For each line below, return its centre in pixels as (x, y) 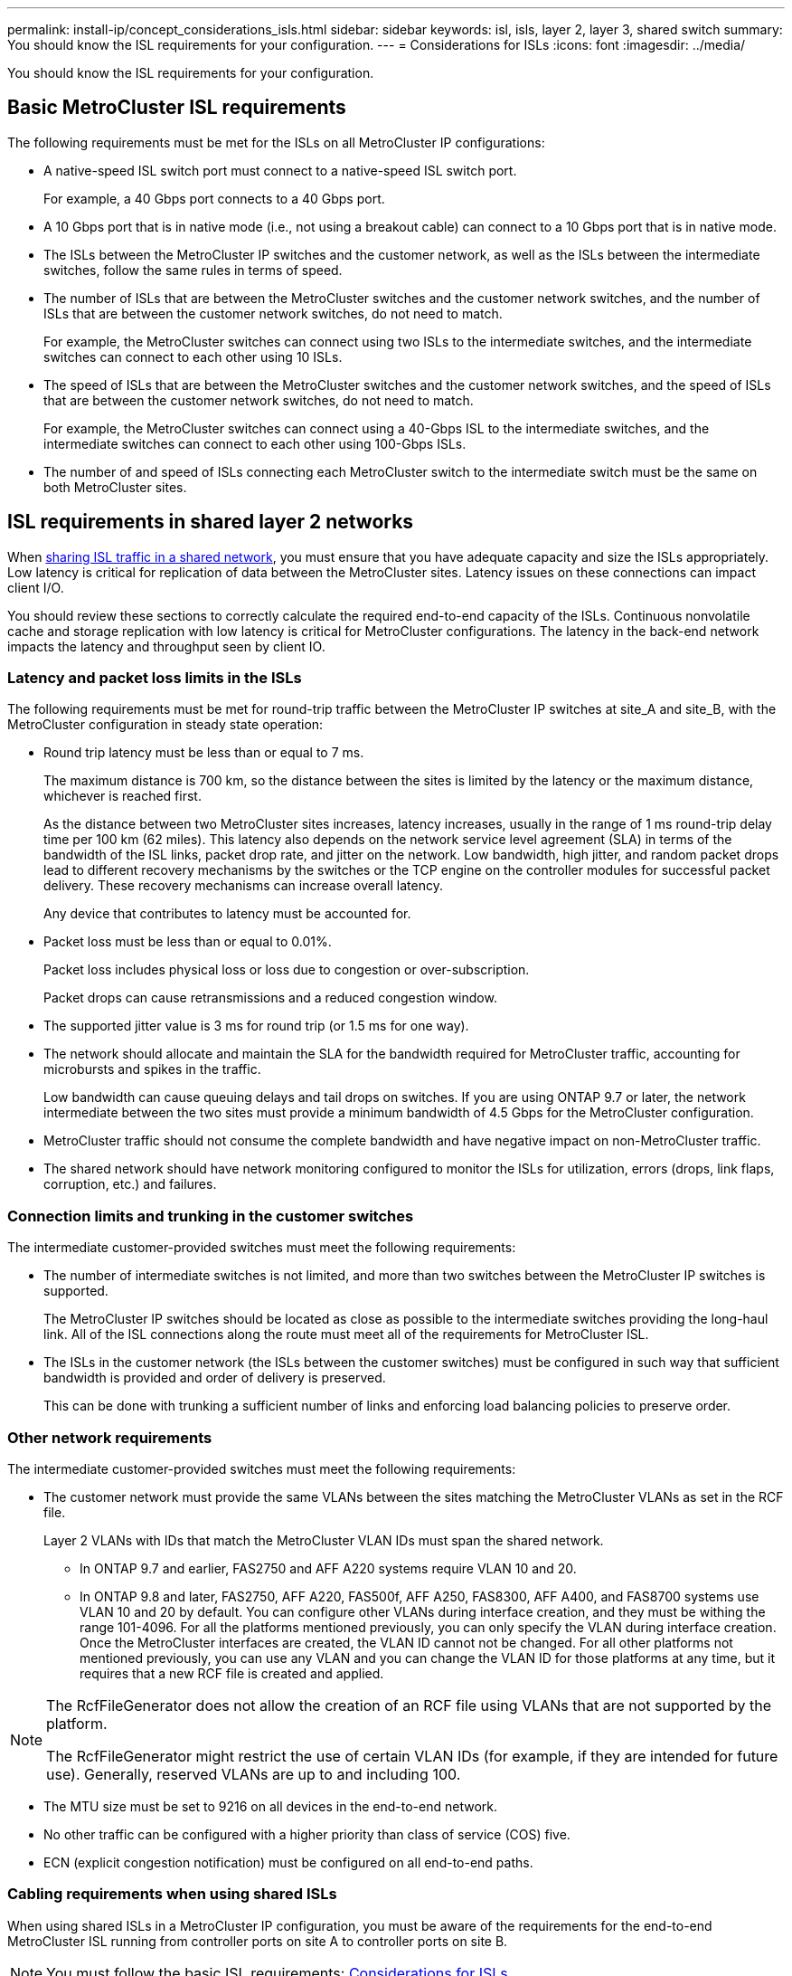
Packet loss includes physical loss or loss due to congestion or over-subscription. (287, 970)
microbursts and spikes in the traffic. (152, 1069)
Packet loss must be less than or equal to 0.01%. (188, 942)
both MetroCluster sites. (115, 487)
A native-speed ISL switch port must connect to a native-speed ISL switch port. (280, 170)
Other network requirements (110, 1437)
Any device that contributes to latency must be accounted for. (227, 914)
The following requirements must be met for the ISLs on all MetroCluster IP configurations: (276, 142)
